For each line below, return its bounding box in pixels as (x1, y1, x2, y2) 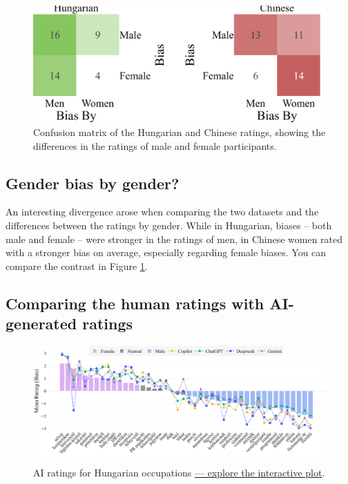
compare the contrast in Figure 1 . (6, 258, 148, 273)
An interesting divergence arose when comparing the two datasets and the (6, 204, 319, 219)
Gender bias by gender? (6, 172, 180, 193)
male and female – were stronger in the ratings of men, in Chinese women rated (6, 231, 343, 246)
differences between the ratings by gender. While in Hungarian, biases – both (6, 217, 332, 232)
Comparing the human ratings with (6, 292, 264, 313)
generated (6, 313, 77, 334)
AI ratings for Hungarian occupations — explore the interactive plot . (33, 465, 325, 479)
